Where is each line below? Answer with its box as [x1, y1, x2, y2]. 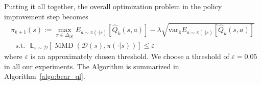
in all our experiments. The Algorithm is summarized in [4, 61, 179, 71]
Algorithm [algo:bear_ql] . [4, 71, 85, 81]
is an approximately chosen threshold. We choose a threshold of [30, 50, 229, 61]
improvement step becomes [4, 11, 88, 21]
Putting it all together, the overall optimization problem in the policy [4, 1, 222, 11]
